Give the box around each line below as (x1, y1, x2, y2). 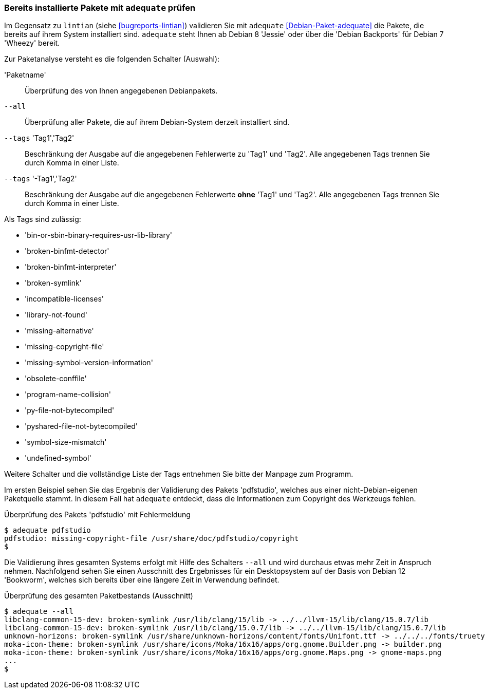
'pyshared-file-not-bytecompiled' (25, 422, 138, 431)
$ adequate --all (4, 607, 73, 616)
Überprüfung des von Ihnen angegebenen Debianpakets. (25, 86, 218, 96)
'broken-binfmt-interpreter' (25, 263, 117, 272)
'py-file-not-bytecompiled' (25, 406, 115, 415)
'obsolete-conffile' (25, 374, 87, 383)
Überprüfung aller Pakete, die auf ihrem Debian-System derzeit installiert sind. (25, 118, 290, 127)
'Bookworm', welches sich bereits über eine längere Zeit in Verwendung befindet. (4, 575, 279, 585)
